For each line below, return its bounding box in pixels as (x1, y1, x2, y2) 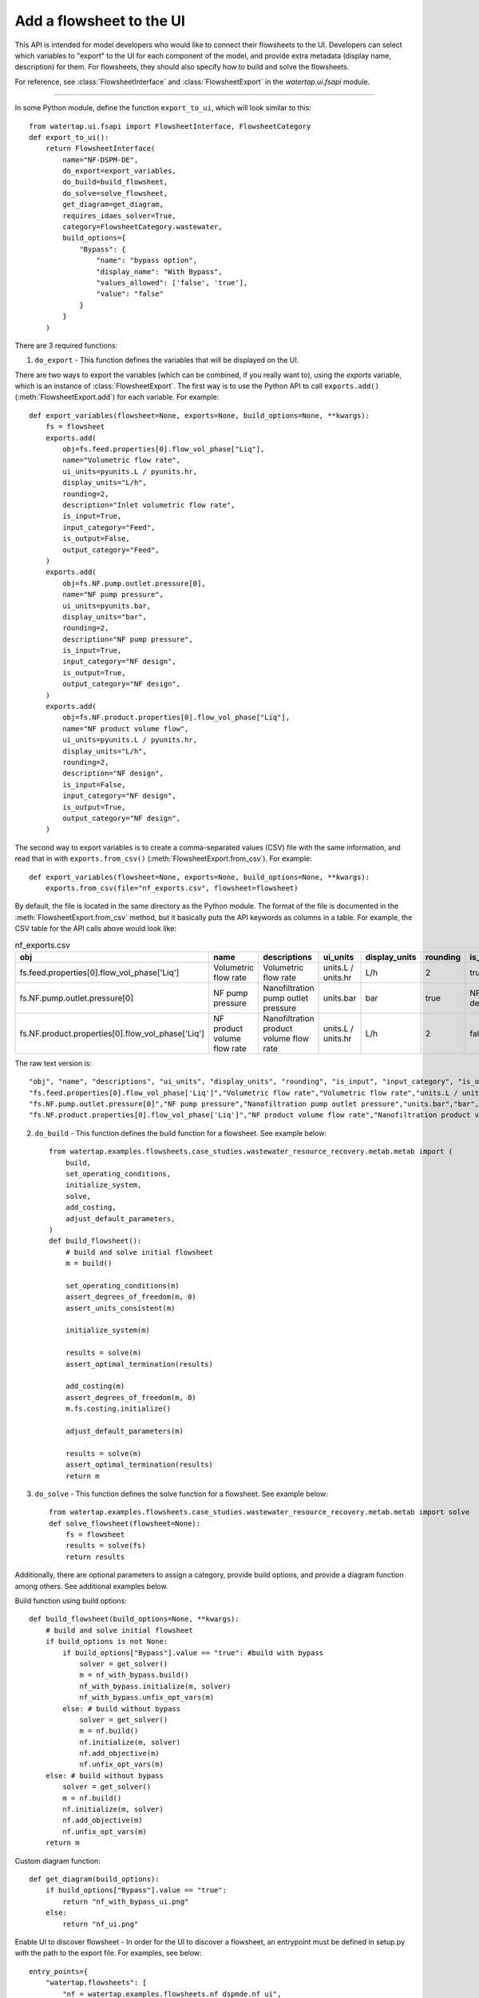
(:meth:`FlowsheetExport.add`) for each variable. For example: (14, 392, 220, 402)
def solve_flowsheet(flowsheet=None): (49, 1518, 201, 1528)
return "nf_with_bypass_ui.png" (62, 1897, 189, 1906)
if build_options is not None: (45, 1637, 168, 1646)
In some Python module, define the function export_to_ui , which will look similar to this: (14, 103, 311, 113)
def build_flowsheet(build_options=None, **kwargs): (29, 1614, 239, 1624)
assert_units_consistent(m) (65, 1303, 176, 1312)
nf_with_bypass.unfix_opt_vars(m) (79, 1693, 215, 1702)
